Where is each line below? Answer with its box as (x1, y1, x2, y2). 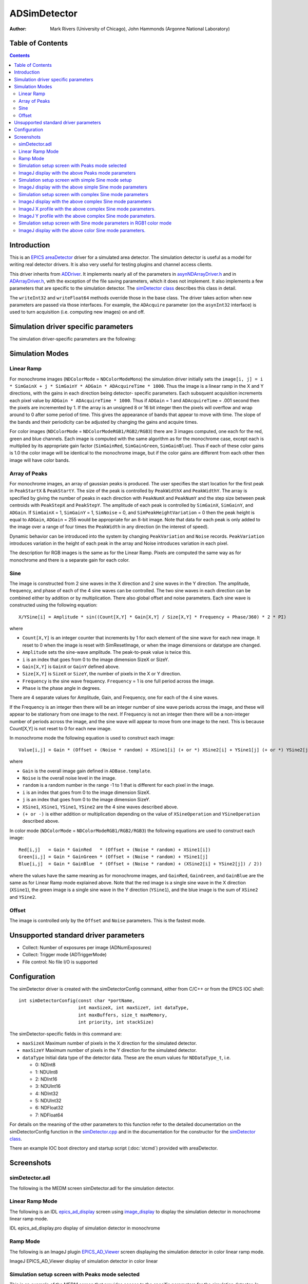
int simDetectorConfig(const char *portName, (18, 997, 136, 1004)
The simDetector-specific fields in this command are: (9, 1030, 122, 1037)
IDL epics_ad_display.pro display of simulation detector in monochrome (9, 1225, 160, 1231)
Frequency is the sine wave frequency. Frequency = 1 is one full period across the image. (22, 678, 215, 684)
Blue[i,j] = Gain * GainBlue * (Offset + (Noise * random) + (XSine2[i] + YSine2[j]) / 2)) (18, 861, 262, 867)
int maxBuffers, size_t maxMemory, (78, 1012, 168, 1018)
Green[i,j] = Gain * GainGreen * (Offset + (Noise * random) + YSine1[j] (18, 854, 208, 860)
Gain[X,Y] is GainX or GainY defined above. (22, 663, 120, 670)
